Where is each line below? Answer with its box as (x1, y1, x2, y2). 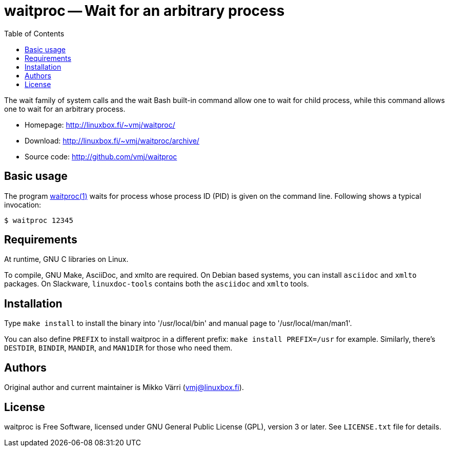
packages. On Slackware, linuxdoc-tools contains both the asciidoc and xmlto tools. (4, 279, 309, 289)
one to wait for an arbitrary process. (4, 104, 126, 113)
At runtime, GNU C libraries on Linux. (4, 255, 129, 264)
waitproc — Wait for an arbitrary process (4, 2, 285, 19)
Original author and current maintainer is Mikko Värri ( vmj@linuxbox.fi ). (4, 383, 244, 392)
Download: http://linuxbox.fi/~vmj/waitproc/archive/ (25, 136, 199, 145)
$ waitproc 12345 (4, 216, 73, 224)
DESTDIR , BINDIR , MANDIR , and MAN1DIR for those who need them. (4, 343, 233, 353)
